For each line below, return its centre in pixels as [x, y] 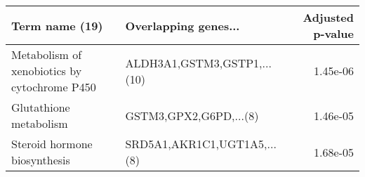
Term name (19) [57, 25]
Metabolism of [47, 54]
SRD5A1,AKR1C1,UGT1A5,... [201, 144]
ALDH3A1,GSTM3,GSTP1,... [198, 63]
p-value [333, 33]
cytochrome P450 [54, 87]
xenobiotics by [47, 71]
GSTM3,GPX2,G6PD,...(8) [192, 115]
